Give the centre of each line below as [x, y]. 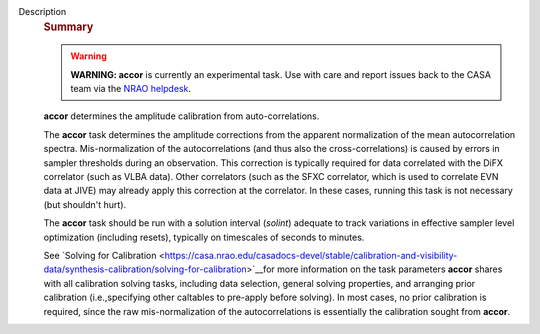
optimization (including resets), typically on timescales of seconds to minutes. [204, 237]
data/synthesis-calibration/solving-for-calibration [145, 269]
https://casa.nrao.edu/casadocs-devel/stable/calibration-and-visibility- [311, 255]
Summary [68, 27]
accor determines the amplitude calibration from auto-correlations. [181, 116]
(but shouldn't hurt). [85, 204]
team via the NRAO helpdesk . [131, 89]
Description [42, 11]
